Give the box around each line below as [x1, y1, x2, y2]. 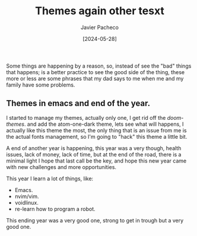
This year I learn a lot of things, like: [6, 175, 94, 182]
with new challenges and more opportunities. [6, 163, 117, 170]
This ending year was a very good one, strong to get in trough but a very [6, 216, 184, 224]
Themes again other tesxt [34, 4, 165, 18]
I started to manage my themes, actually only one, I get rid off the [6, 114, 166, 121]
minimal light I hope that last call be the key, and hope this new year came [6, 157, 187, 164]
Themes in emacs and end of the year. [6, 98, 150, 109]
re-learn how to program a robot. [14, 205, 96, 212]
